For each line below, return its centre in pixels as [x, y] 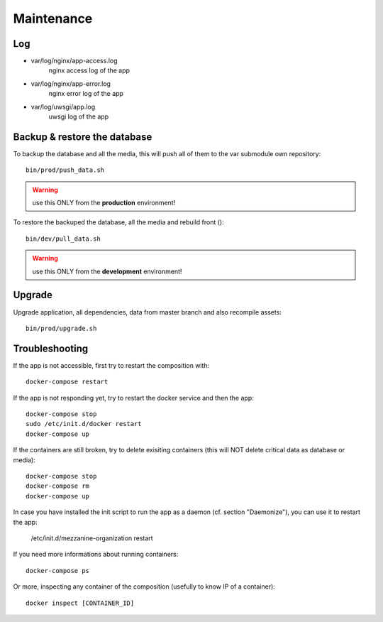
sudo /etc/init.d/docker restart [84, 424]
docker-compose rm [58, 486]
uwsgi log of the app [79, 116]
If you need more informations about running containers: [96, 555]
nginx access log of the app [89, 70]
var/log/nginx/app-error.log [71, 83]
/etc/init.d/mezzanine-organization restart [92, 538]
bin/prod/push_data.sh [65, 170]
